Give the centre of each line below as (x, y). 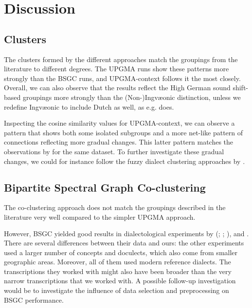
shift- (240, 88)
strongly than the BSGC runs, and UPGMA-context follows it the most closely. (122, 78)
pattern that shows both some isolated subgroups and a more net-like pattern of (124, 132)
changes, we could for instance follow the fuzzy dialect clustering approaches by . (125, 161)
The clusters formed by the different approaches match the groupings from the (121, 59)
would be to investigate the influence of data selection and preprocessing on (117, 290)
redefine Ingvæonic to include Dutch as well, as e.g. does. (89, 106)
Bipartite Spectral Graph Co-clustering (105, 187)
